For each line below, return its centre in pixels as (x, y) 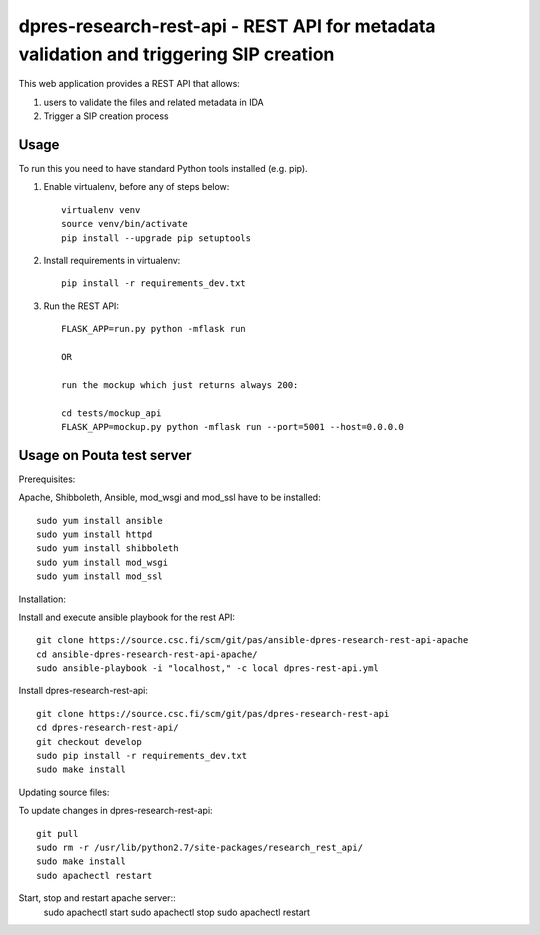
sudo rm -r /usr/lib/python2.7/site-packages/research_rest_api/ (200, 847)
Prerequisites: (47, 479)
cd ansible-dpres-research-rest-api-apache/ (147, 654)
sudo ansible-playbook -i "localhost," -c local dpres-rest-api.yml (207, 668)
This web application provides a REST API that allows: (129, 84)
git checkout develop (89, 741)
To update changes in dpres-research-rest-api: (116, 811)
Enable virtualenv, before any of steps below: (136, 187)
